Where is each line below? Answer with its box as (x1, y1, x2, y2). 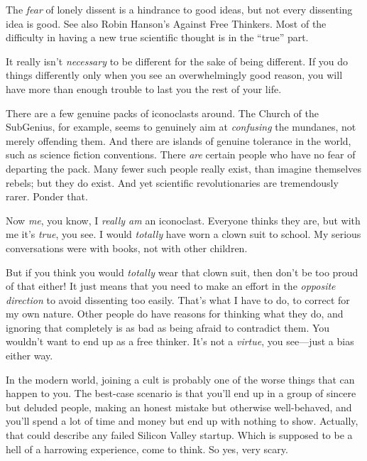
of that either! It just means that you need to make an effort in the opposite (6, 278, 336, 293)
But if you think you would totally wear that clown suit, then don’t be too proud (6, 264, 358, 279)
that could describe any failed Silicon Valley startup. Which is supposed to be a (6, 428, 353, 443)
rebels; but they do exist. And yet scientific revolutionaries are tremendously (6, 175, 339, 190)
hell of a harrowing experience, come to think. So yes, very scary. (6, 441, 288, 456)
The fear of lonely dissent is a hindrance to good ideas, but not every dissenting (6, 2, 353, 16)
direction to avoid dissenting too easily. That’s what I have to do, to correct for (6, 292, 350, 307)
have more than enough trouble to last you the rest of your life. (6, 81, 282, 96)
